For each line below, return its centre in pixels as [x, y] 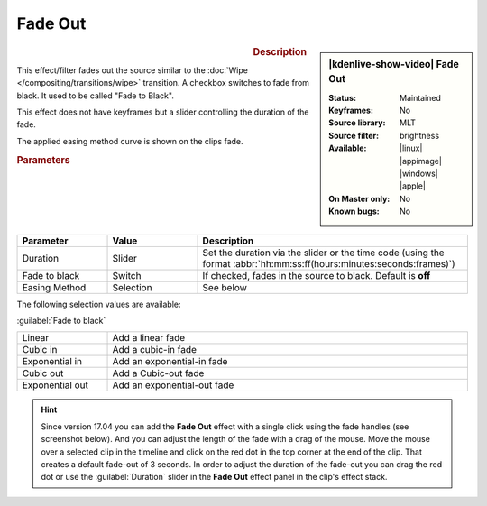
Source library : [357, 123]
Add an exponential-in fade [170, 362]
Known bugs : [354, 211]
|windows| [419, 174]
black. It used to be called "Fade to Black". [96, 96]
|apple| [413, 186]
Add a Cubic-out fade [158, 373]
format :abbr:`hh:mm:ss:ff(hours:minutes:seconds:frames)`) [329, 263]
